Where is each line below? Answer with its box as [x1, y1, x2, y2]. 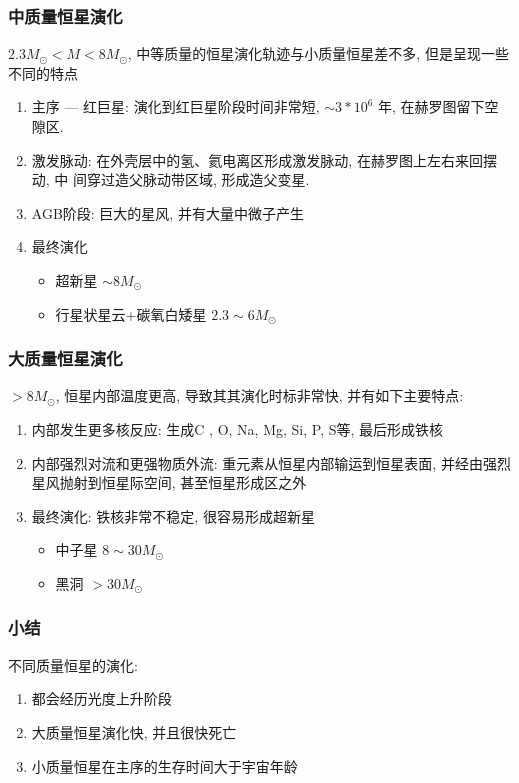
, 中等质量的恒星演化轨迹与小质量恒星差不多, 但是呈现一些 [127, 43, 509, 64]
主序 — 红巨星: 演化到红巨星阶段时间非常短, [31, 96, 320, 117]
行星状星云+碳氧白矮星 [55, 303, 207, 324]
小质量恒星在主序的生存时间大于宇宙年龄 [31, 755, 298, 776]
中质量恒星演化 [8, 3, 123, 28]
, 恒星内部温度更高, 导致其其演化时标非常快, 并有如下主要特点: [55, 385, 464, 406]
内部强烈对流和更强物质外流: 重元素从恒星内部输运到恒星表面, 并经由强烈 [31, 452, 511, 473]
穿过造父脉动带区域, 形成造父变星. [87, 169, 310, 190]
